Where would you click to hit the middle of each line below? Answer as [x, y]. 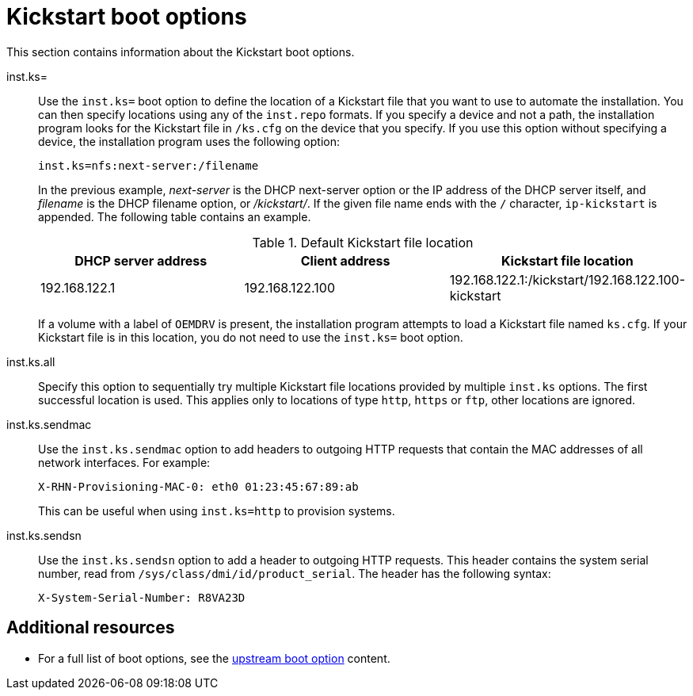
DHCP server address [141, 260]
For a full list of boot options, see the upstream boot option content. [214, 658]
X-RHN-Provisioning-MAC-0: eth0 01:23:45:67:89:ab [198, 486]
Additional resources [91, 628]
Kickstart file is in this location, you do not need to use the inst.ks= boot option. [251, 337]
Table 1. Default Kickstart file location [363, 242]
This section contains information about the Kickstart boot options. [181, 52]
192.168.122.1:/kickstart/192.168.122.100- [567, 279]
